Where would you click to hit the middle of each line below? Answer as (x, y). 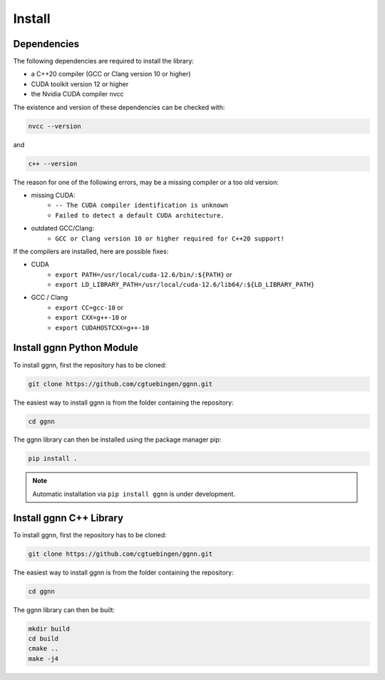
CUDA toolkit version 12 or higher (80, 84)
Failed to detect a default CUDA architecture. (140, 215)
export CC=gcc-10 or (89, 308)
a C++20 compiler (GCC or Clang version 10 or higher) (111, 74)
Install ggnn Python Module (76, 348)
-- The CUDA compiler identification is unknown (142, 205)
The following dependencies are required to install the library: (103, 61)
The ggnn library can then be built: (64, 609)
